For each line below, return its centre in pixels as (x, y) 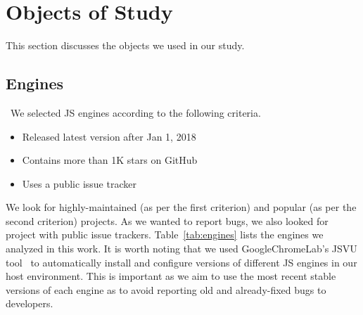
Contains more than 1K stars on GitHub (110, 160)
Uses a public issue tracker (79, 183)
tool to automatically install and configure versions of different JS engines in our (181, 262)
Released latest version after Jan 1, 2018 (109, 136)
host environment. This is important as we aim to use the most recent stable (171, 276)
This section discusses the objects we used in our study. (125, 45)
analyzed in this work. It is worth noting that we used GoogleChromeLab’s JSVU (181, 249)
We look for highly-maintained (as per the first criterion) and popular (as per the (181, 207)
